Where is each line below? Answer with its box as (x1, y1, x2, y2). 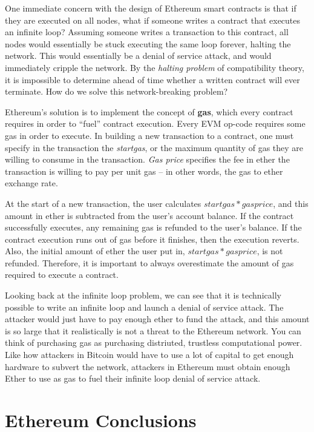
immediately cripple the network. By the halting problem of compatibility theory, (5, 61, 304, 73)
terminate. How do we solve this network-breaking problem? (5, 85, 228, 98)
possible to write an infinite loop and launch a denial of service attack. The (5, 300, 284, 313)
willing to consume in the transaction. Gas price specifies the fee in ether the (5, 153, 290, 166)
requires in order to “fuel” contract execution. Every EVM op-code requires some (5, 117, 306, 130)
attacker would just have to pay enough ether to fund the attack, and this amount (5, 312, 310, 325)
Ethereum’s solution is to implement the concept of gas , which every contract (5, 105, 293, 118)
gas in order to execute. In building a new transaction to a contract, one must (5, 129, 294, 141)
